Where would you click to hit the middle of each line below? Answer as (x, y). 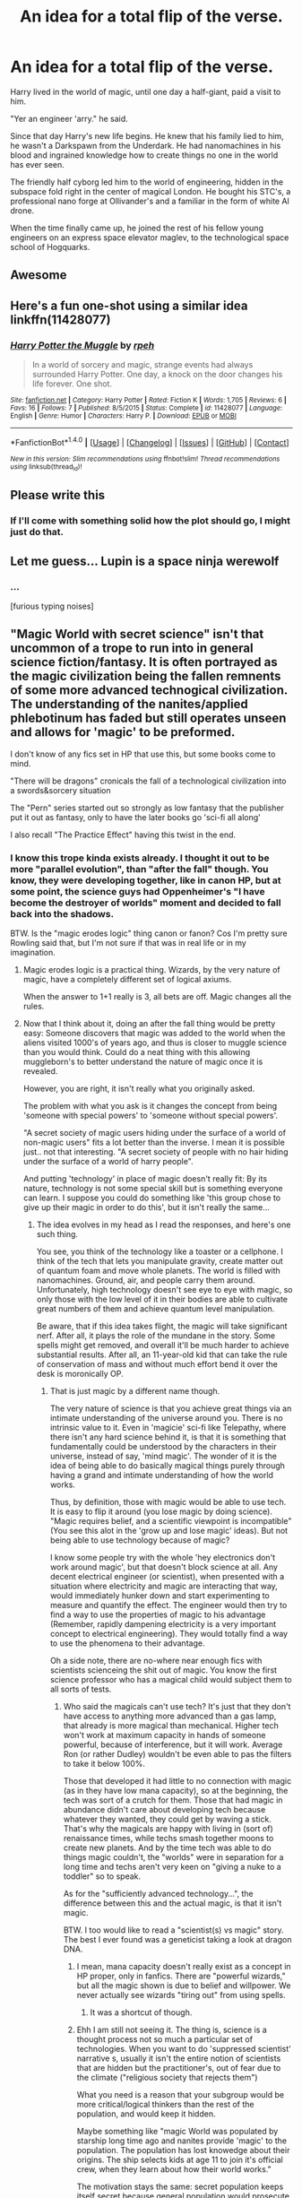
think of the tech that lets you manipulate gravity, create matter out (160, 1261)
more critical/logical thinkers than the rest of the (165, 2105)
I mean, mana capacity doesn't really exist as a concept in (184, 1967)
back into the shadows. (62, 913)
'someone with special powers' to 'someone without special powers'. (151, 1116)
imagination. (33, 953)
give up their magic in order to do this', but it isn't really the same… (146, 1207)
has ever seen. (38, 164)
